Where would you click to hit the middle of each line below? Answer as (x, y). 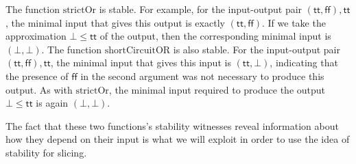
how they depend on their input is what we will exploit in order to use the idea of (178, 139)
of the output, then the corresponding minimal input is (215, 36)
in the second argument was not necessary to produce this (202, 76)
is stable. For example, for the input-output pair (201, 9)
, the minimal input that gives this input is (141, 63)
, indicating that (304, 63)
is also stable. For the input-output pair (257, 49)
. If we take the (294, 22)
